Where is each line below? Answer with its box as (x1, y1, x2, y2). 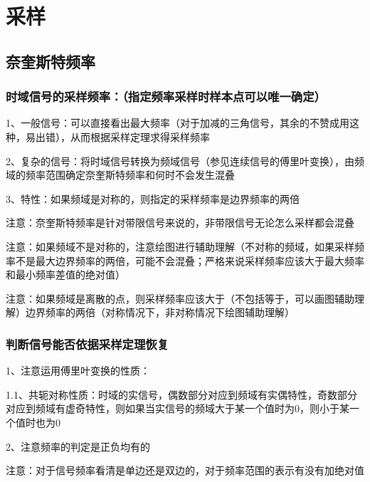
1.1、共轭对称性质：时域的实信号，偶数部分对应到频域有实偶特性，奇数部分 (6, 387, 357, 402)
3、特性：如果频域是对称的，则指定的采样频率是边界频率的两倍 (6, 191, 300, 206)
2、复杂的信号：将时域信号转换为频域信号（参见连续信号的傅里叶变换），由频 (6, 153, 364, 168)
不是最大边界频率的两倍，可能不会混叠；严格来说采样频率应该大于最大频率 (15, 253, 364, 268)
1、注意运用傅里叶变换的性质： (6, 363, 150, 378)
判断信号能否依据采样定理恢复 (6, 335, 169, 352)
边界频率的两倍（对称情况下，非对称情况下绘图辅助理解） (25, 305, 295, 320)
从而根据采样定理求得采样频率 (70, 129, 210, 144)
